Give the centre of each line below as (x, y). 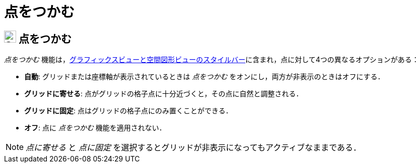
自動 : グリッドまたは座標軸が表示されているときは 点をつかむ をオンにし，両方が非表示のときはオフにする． (204, 77)
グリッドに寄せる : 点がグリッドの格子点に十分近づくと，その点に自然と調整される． (164, 94)
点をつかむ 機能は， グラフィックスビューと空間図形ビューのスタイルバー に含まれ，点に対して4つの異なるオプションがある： (212, 60)
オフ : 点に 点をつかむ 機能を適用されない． (95, 128)
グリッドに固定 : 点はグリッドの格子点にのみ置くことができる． (128, 111)
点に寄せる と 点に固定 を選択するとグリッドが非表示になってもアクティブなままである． (194, 148)
